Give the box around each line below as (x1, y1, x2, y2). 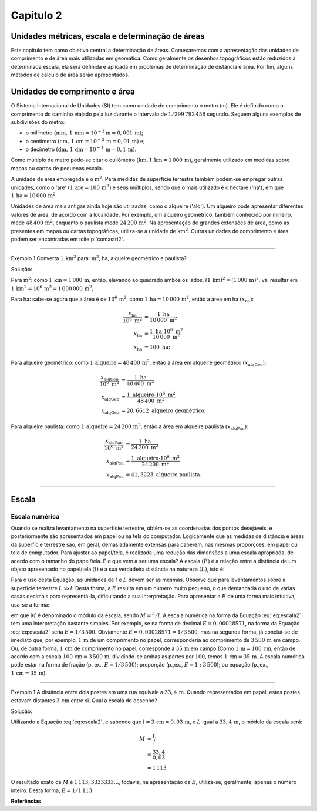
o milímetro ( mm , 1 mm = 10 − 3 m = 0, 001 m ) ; (25, 129, 143, 136)
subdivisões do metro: (11, 118, 65, 126)
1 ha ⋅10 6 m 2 (149, 327, 183, 335)
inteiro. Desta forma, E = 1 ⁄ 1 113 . (11, 787, 94, 794)
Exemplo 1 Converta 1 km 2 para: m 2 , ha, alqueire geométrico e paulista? (11, 254, 187, 262)
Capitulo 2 (11, 9, 62, 22)
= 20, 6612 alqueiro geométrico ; (121, 408, 207, 414)
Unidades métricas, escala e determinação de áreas (11, 31, 205, 41)
